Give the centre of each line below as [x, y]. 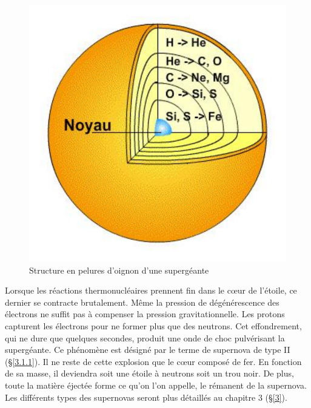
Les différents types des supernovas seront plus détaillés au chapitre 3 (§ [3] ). [146, 397]
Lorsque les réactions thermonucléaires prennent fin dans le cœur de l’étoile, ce [151, 290]
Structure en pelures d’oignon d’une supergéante [119, 270]
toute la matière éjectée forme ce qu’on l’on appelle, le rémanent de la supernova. [156, 385]
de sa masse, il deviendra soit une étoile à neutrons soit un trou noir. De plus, [149, 373]
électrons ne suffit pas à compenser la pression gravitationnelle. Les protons [145, 314]
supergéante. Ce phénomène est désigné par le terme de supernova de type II [148, 350]
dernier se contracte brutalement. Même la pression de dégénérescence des [142, 302]
